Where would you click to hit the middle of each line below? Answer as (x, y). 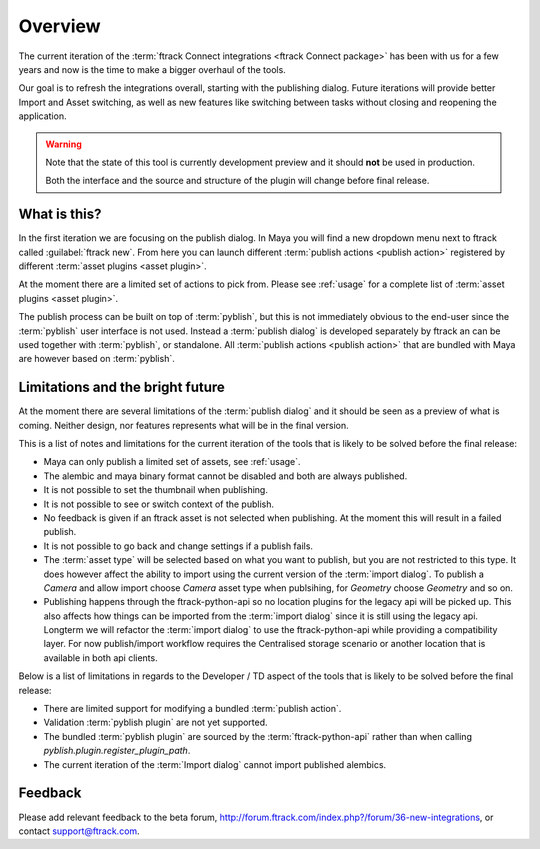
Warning (63, 144)
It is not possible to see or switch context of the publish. (159, 504)
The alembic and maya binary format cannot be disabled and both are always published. (225, 476)
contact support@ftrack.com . (79, 831)
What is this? (60, 214)
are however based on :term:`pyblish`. (96, 359)
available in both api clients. (101, 657)
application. (42, 116)
